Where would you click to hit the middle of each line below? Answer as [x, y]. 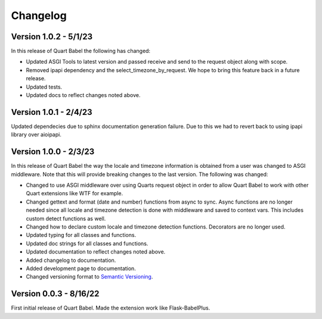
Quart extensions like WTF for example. [75, 193]
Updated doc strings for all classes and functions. [87, 243]
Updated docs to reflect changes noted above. [83, 95]
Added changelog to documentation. [71, 260]
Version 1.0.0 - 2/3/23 [53, 152]
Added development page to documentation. [81, 268]
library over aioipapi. [36, 135]
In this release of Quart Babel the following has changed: [81, 51]
